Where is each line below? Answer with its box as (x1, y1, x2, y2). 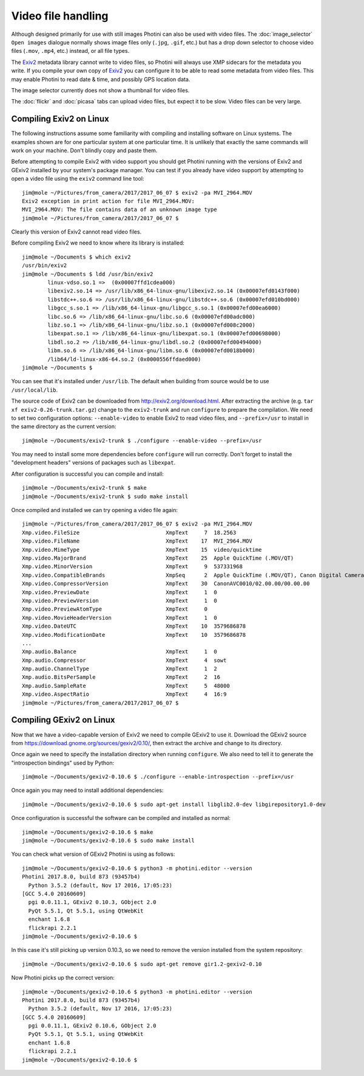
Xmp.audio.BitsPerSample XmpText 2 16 (22, 674, 221, 681)
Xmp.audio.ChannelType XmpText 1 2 (22, 665, 218, 672)
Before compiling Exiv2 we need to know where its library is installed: (11, 239, 185, 246)
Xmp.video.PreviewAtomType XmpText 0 (22, 606, 207, 613)
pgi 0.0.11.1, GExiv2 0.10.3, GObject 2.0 (28, 899, 157, 906)
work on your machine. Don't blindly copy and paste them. (11, 147, 158, 154)
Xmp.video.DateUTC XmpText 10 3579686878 (22, 623, 246, 630)
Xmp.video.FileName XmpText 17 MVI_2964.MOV (22, 538, 252, 544)
